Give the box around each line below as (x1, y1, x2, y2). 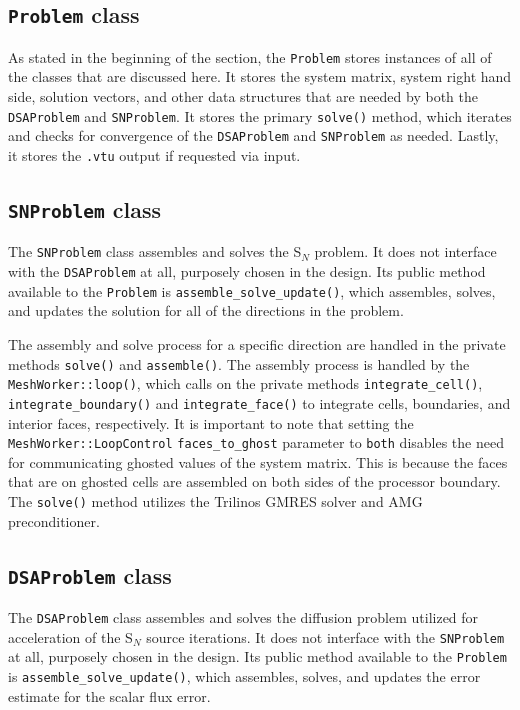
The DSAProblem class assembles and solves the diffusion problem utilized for (8, 606, 479, 627)
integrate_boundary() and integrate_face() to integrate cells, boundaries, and (8, 392, 511, 413)
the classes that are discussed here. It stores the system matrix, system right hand (8, 66, 512, 87)
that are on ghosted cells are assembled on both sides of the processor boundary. (8, 471, 501, 492)
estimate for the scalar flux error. (8, 685, 211, 706)
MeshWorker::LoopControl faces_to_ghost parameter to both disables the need (8, 432, 504, 453)
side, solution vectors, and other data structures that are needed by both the (8, 86, 478, 107)
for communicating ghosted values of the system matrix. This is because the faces (8, 451, 508, 472)
